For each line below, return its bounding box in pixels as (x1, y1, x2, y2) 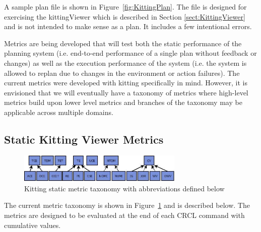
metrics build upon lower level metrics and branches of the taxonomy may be (4, 97, 242, 107)
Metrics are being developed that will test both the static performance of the (4, 38, 242, 48)
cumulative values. (4, 219, 61, 230)
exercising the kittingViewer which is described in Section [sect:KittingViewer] (4, 11, 245, 22)
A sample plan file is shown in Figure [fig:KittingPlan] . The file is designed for (4, 2, 247, 12)
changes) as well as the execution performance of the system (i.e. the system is (4, 57, 247, 68)
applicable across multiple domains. (4, 106, 113, 117)
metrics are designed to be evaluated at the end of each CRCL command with (4, 209, 245, 220)
